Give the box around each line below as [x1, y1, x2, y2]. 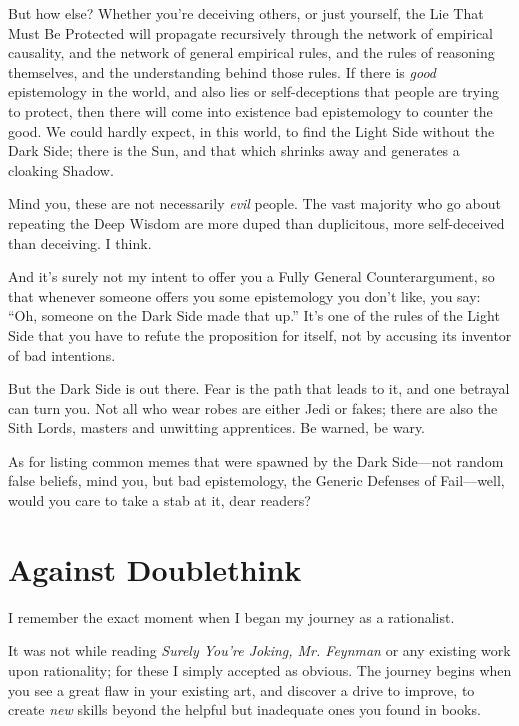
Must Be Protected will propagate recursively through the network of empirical [8, 22, 493, 43]
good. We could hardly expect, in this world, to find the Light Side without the [8, 120, 495, 141]
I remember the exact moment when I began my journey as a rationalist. [8, 606, 455, 627]
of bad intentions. [8, 344, 116, 365]
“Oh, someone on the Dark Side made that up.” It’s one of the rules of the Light [8, 305, 500, 326]
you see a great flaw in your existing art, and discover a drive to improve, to [8, 679, 475, 700]
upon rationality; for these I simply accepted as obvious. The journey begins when [8, 659, 512, 680]
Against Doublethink [8, 548, 302, 589]
